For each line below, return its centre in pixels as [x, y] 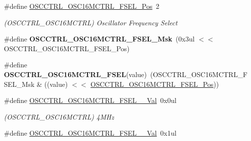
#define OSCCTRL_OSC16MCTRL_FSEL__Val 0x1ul [90, 133]
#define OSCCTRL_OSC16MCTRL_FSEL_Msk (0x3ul [99, 39]
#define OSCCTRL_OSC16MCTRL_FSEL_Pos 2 [82, 6]
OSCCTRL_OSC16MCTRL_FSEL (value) [76, 74]
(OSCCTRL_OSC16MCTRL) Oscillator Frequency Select [91, 22]
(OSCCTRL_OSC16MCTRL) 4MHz [59, 116]
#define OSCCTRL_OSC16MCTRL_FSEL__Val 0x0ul [90, 100]
